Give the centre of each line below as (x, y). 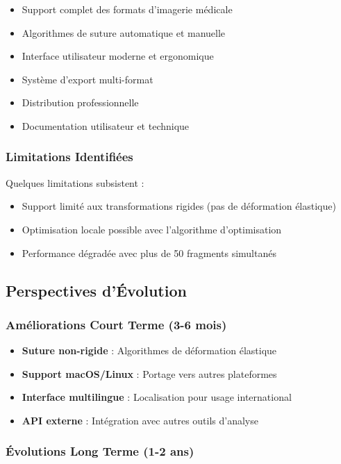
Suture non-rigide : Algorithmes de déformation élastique (149, 350)
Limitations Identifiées (69, 157)
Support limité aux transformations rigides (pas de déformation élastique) (179, 206)
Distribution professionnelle (80, 102)
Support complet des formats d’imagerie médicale (127, 9)
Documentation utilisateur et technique (106, 125)
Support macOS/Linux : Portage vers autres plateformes (149, 373)
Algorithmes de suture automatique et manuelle (124, 32)
